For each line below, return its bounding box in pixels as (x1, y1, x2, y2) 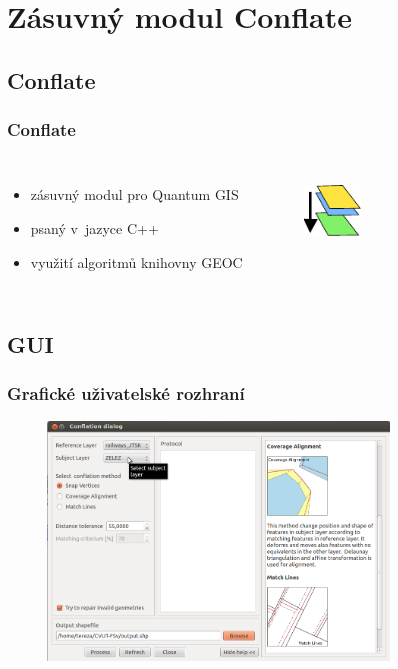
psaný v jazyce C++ (30, 217, 159, 238)
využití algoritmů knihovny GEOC (30, 251, 243, 272)
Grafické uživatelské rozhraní (7, 380, 245, 405)
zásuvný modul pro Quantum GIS (30, 184, 239, 205)
